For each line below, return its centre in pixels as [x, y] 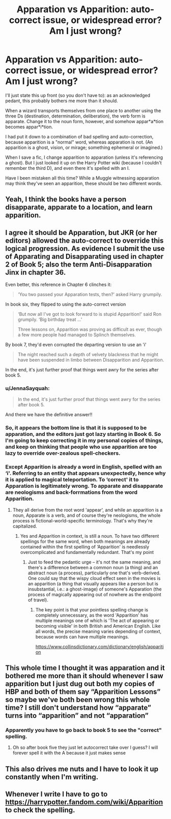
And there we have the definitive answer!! [49, 415]
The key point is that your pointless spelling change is [92, 609]
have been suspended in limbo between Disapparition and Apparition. [91, 360]
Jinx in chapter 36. [36, 272]
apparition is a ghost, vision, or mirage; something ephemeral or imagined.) [84, 147]
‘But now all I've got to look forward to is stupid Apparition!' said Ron [90, 314]
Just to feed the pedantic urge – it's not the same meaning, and [94, 562]
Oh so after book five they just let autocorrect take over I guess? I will [85, 748]
